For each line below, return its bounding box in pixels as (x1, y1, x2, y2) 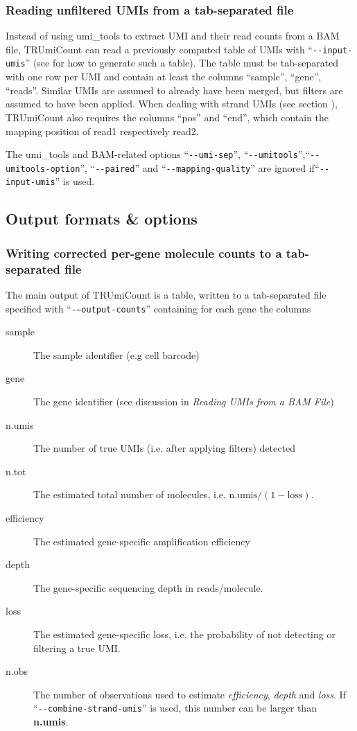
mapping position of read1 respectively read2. (6, 123, 199, 138)
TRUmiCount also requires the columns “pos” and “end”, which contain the (6, 109, 329, 124)
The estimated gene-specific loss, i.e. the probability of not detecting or (33, 626, 336, 641)
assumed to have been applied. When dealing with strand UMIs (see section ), (6, 96, 338, 111)
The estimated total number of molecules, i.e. (33, 487, 226, 502)
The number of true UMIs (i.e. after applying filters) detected (33, 441, 295, 455)
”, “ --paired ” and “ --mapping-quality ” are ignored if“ (80, 160, 320, 175)
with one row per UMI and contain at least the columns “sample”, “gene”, (6, 69, 322, 84)
